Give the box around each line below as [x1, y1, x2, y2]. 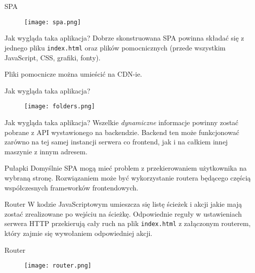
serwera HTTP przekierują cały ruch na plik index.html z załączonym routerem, [4, 218, 251, 228]
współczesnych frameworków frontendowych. [4, 182, 138, 192]
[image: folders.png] [24, 103, 95, 110]
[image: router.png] [24, 262, 92, 270]
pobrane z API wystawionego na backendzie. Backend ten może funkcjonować [4, 127, 239, 137]
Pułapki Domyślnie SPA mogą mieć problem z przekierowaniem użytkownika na [4, 163, 247, 173]
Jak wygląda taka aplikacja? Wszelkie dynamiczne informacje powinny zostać [4, 117, 239, 127]
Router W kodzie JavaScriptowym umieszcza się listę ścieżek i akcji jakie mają [4, 199, 242, 209]
